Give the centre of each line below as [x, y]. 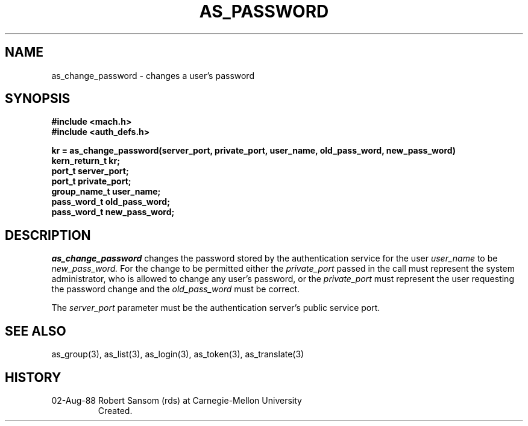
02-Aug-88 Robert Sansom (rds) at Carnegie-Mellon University [177, 400]
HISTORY [33, 377]
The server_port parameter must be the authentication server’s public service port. [216, 308]
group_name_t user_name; [106, 192]
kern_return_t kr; [86, 161]
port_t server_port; [90, 171]
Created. [115, 410]
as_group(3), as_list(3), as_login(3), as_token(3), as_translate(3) [178, 354]
